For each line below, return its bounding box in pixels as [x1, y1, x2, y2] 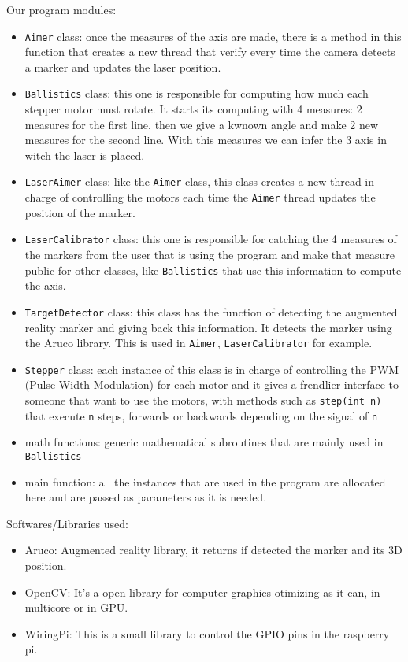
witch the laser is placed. [24, 146, 145, 163]
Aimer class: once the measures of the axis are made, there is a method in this [24, 28, 402, 44]
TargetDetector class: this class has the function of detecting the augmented [24, 303, 398, 320]
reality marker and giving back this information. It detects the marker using [24, 319, 392, 335]
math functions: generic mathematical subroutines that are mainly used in [24, 434, 384, 450]
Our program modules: [6, 2, 117, 17]
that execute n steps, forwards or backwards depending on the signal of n [24, 407, 378, 423]
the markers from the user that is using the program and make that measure [24, 246, 395, 263]
